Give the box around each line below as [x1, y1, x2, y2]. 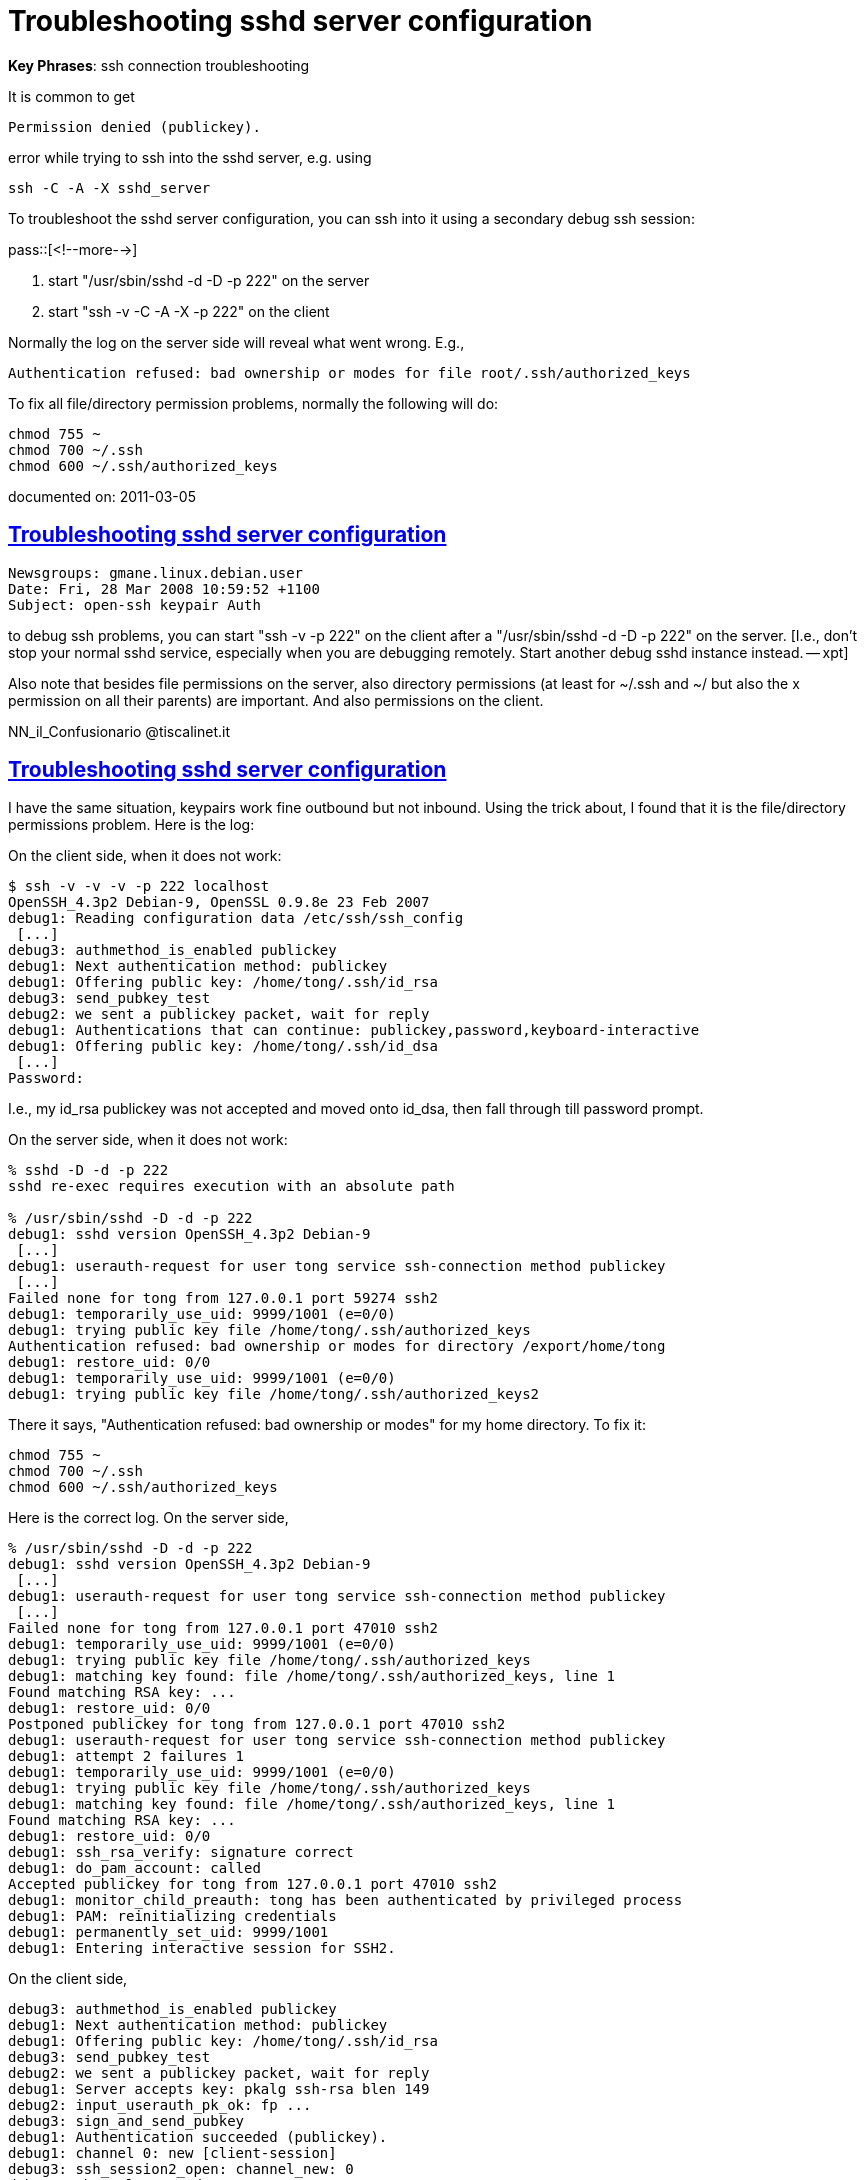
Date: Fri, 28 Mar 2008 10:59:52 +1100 [8, 580, 320, 597]
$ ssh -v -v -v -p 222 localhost [8, 878, 270, 895]
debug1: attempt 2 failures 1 [8, 1748, 245, 1765]
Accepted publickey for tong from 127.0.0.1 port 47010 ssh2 [8, 1876, 497, 1893]
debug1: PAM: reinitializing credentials [8, 1908, 337, 1925]
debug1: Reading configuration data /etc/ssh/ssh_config [8, 910, 464, 927]
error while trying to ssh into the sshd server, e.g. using [8, 148, 372, 166]
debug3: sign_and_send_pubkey [8, 2113, 245, 2130]
